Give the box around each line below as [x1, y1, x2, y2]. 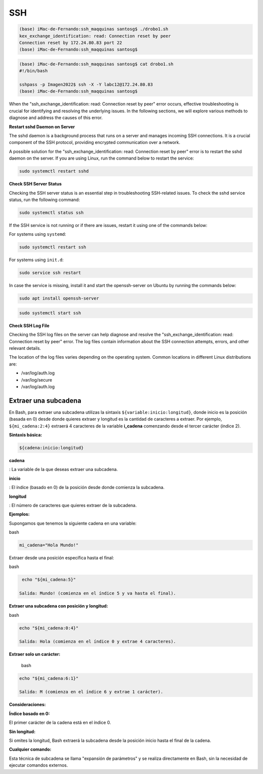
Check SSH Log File [9, 323, 50, 328]
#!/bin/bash [19, 68, 48, 74]
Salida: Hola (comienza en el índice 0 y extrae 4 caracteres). [19, 639, 176, 644]
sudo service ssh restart [19, 270, 81, 276]
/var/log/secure [21, 377, 52, 383]
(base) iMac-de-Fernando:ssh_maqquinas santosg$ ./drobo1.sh [19, 26, 169, 32]
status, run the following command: [9, 197, 80, 203]
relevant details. [9, 345, 41, 351]
